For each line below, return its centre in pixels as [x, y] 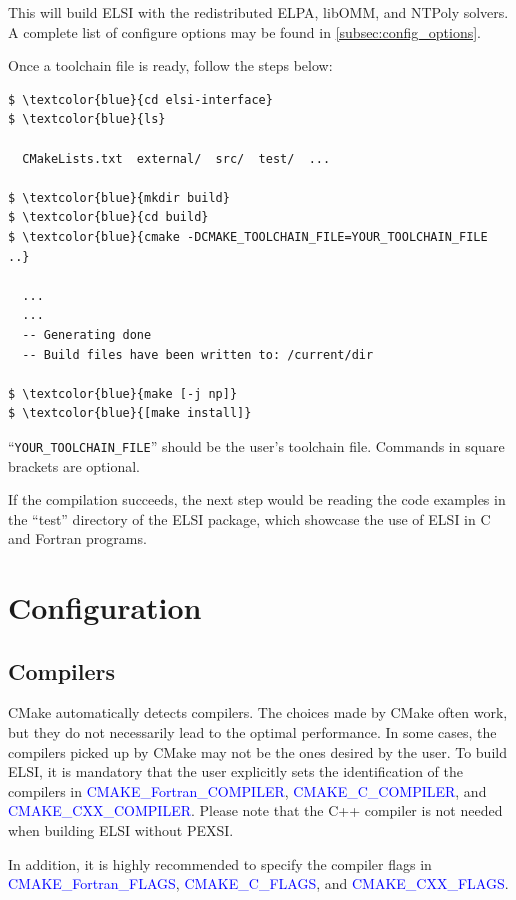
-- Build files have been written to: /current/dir [198, 354]
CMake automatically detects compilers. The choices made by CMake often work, [258, 712]
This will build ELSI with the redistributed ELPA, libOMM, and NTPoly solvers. [258, 12]
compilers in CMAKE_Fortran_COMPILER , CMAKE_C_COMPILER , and [247, 790]
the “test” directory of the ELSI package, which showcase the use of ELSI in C [249, 518]
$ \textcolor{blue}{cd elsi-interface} [140, 99]
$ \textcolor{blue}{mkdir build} [119, 197]
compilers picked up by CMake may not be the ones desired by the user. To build [257, 751]
